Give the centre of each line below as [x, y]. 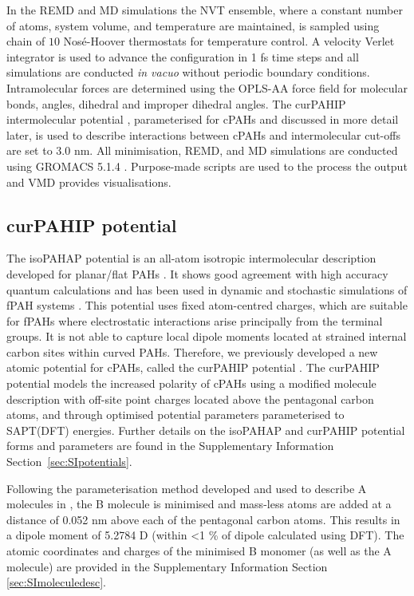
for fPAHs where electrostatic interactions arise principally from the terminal [195, 320]
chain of [26, 41]
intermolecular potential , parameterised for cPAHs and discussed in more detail [203, 119]
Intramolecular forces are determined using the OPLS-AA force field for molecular [207, 87]
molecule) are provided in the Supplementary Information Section [167, 566]
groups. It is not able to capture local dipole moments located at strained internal [207, 336]
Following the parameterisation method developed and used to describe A [187, 488]
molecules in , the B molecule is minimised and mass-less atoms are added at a [199, 504]
